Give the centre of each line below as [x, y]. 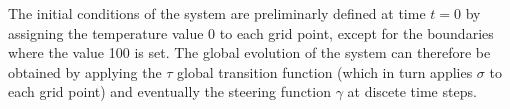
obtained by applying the [85, 71]
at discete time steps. [412, 91]
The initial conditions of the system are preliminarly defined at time [217, 13]
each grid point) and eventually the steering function [169, 91]
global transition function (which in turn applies [325, 71]
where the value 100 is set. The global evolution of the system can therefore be [249, 52]
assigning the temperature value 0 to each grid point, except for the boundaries [251, 32]
